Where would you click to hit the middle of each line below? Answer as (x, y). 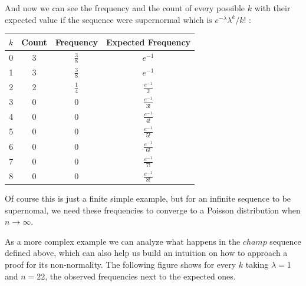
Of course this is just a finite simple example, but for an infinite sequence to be (148, 198)
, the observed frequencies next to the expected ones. (140, 276)
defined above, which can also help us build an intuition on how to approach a (146, 253)
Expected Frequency (148, 42)
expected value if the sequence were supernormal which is (108, 19)
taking (257, 264)
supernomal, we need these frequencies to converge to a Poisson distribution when (153, 210)
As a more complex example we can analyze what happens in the (123, 241)
